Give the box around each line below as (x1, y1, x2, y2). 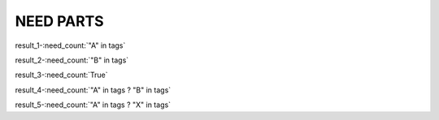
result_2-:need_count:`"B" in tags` (15, 55, 129, 65)
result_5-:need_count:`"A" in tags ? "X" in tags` (15, 100, 171, 109)
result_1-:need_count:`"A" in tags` (15, 41, 126, 50)
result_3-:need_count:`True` (15, 70, 109, 80)
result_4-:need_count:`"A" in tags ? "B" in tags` (15, 85, 172, 95)
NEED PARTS (15, 12, 105, 30)
